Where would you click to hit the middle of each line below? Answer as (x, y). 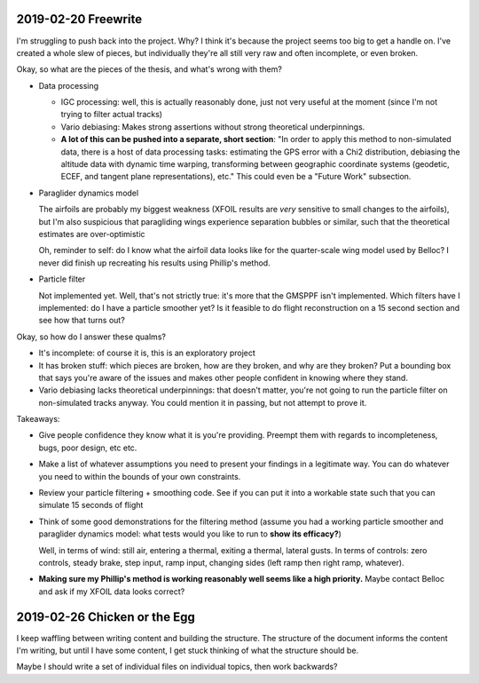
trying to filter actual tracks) (112, 115)
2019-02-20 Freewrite (79, 19)
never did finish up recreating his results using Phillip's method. (154, 263)
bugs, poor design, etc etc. (88, 448)
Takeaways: (38, 419)
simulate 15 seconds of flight (91, 505)
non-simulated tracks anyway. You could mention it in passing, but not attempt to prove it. (203, 402)
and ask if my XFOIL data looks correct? (112, 592)
